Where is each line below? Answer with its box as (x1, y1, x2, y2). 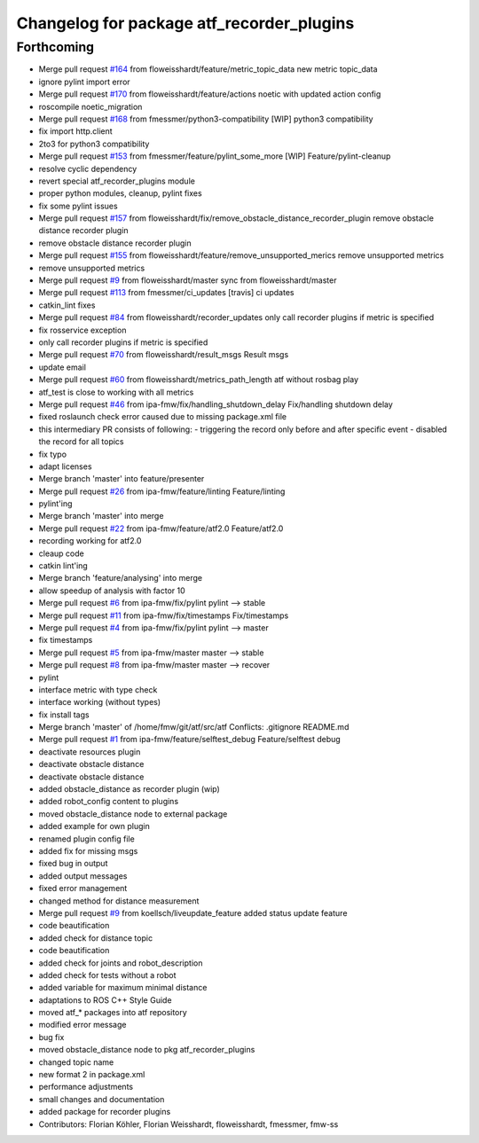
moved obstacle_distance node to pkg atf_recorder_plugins (38, 1045, 255, 1055)
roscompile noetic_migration (38, 101, 143, 112)
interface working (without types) (38, 697, 161, 708)
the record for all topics (38, 436, 124, 447)
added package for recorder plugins (38, 1107, 171, 1117)
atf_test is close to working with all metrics (38, 387, 194, 397)
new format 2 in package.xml (38, 1069, 145, 1080)
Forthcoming (16, 39, 95, 55)
